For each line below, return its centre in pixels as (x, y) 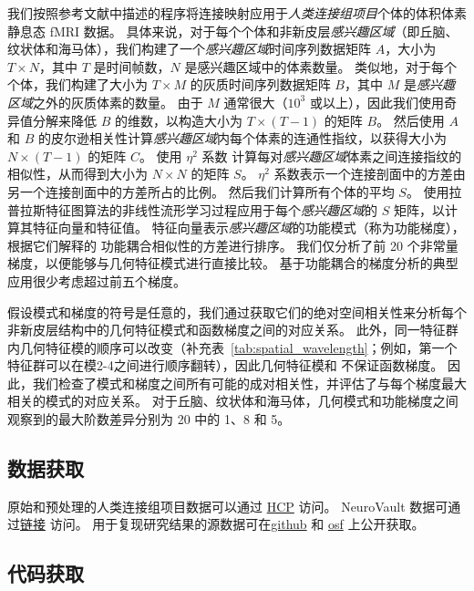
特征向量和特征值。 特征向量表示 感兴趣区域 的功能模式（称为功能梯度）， (248, 228)
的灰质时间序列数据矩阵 (260, 84)
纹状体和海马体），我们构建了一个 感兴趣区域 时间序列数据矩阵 (189, 49)
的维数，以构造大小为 (178, 120)
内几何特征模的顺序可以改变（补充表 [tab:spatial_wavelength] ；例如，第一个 (232, 347)
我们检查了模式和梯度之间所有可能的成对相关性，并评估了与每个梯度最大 (249, 383)
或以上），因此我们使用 (376, 102)
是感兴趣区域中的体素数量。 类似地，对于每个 (321, 66)
